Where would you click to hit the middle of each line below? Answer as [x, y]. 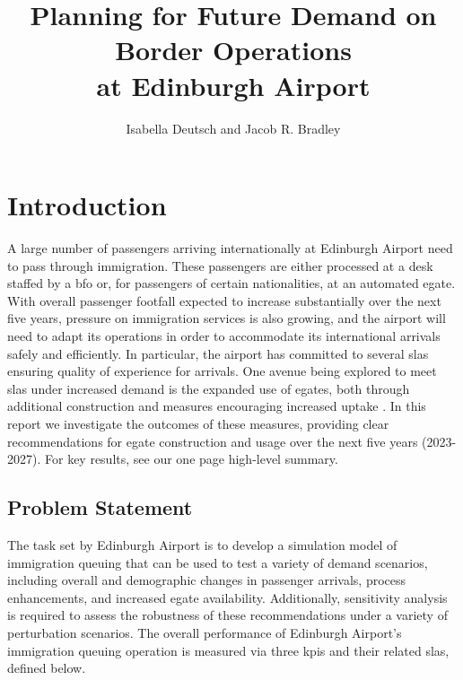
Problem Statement [100, 507]
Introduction [87, 205]
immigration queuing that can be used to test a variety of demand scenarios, [218, 562]
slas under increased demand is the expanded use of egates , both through [209, 388]
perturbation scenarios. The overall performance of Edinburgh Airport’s [205, 632]
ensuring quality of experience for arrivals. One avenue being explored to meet [222, 371]
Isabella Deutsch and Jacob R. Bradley [233, 128]
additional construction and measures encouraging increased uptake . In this [217, 406]
